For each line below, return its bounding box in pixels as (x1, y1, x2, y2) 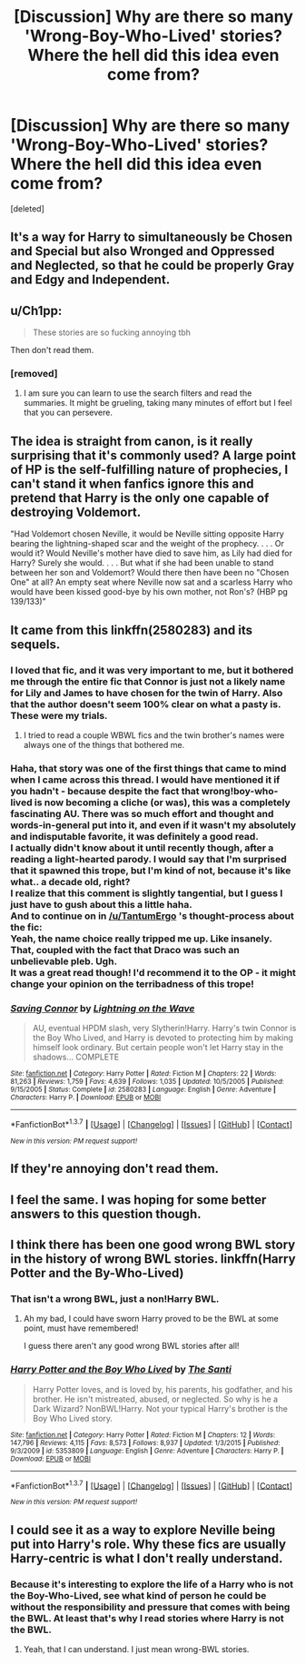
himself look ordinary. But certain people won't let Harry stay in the (32, 1042, 284, 1053)
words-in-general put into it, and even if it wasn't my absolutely (10, 819, 297, 832)
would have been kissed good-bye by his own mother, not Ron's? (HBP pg (10, 586, 289, 597)
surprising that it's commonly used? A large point (10, 448, 296, 463)
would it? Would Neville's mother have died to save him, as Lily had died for (10, 547, 293, 559)
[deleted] (10, 202, 44, 214)
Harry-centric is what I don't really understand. (10, 1551, 283, 1566)
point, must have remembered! (23, 1323, 139, 1334)
